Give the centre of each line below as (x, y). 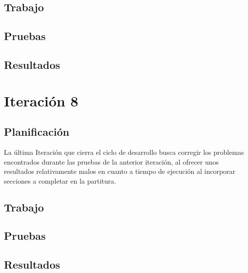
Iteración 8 (41, 100)
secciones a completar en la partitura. (60, 180)
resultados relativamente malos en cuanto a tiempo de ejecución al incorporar (120, 171)
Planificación (37, 132)
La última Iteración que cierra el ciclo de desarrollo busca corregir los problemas (124, 152)
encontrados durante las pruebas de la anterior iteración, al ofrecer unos (112, 161)
